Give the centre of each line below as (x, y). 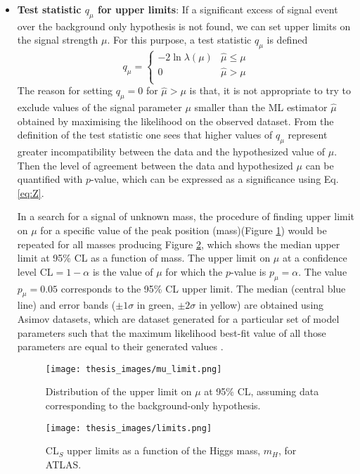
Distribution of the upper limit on (118, 391)
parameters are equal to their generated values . (120, 346)
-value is (249, 271)
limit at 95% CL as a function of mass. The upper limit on (144, 258)
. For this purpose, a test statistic (179, 40)
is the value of (123, 271)
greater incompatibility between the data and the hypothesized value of (171, 151)
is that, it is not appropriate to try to (270, 90)
